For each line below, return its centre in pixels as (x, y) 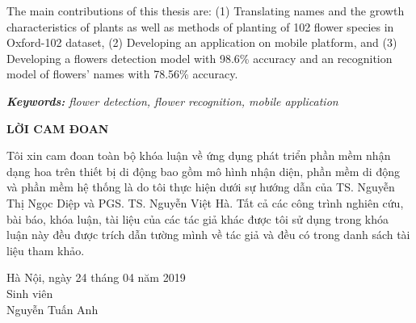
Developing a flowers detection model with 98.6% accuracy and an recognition (200, 58)
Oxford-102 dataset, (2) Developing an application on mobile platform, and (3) (202, 42)
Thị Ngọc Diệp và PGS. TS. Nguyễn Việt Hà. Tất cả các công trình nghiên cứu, (205, 202)
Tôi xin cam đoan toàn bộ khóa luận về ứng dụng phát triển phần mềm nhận (199, 155)
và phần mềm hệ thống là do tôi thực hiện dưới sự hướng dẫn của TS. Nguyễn (201, 187)
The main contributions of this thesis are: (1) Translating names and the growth (206, 10)
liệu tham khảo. (46, 250)
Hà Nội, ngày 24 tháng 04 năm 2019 (96, 277)
